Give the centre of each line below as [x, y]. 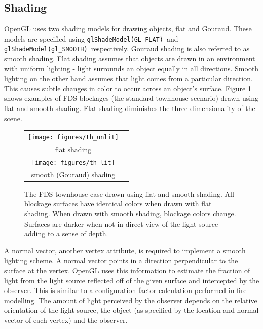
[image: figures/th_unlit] [73, 138]
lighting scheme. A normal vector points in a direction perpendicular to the [121, 260]
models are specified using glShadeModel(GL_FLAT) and [91, 38]
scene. [13, 118]
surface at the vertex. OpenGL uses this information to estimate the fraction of [127, 270]
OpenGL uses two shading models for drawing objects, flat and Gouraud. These [128, 29]
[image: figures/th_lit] [73, 162]
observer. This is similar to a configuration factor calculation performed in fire [125, 290]
